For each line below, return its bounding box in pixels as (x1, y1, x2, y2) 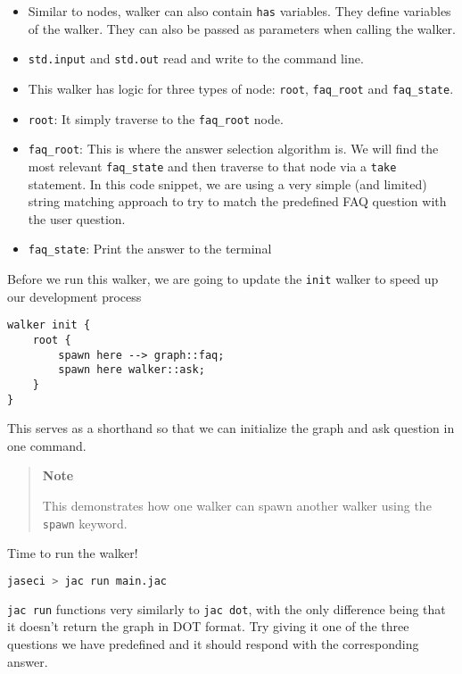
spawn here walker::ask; (58, 363, 205, 377)
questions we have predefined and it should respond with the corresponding (7, 634, 419, 653)
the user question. (28, 209, 126, 228)
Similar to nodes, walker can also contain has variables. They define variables (28, 2, 451, 20)
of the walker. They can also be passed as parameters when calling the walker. (28, 19, 457, 37)
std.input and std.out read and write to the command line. (28, 49, 364, 68)
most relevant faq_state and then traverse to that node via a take (28, 156, 397, 175)
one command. (7, 436, 87, 454)
